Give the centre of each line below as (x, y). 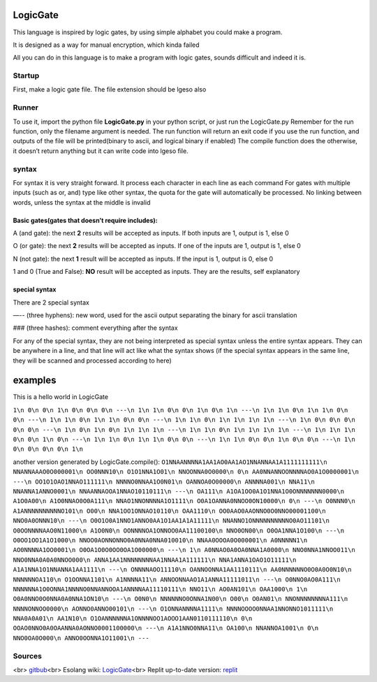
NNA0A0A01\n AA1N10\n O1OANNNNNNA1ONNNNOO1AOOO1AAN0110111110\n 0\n (133, 619)
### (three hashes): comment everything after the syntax (95, 328)
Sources (27, 655)
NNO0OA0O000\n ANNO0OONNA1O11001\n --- (81, 638)
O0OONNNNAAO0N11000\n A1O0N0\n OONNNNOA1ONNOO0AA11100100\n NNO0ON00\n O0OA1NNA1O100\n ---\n (179, 530)
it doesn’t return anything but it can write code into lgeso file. (101, 151)
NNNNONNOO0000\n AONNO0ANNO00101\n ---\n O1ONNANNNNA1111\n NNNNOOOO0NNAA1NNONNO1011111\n (173, 609)
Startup (26, 75)
